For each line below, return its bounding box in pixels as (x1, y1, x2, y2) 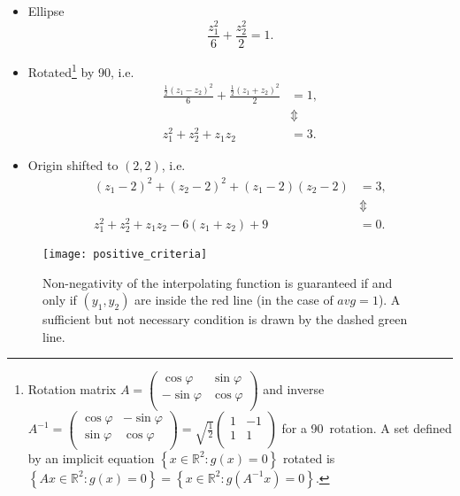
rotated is (282, 448, 335, 467)
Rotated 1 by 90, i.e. (27, 59, 134, 81)
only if (42, 291, 77, 309)
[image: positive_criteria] (42, 247, 208, 260)
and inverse (263, 379, 325, 398)
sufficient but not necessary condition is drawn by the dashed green (42, 310, 408, 329)
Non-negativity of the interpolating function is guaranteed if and (42, 273, 393, 291)
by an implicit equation (27, 448, 155, 467)
